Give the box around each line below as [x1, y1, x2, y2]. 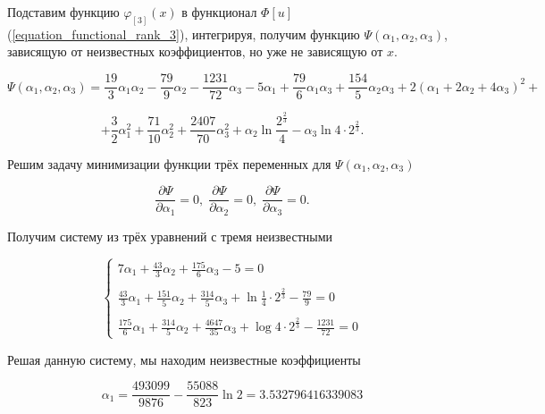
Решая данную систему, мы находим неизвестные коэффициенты [7, 350, 361, 368]
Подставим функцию [7, 3, 120, 21]
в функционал [181, 3, 257, 21]
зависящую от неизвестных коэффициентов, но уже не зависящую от [7, 42, 383, 61]
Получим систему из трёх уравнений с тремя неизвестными [7, 226, 332, 245]
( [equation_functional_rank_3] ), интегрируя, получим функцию [7, 24, 360, 43]
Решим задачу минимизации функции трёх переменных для [7, 154, 331, 173]
